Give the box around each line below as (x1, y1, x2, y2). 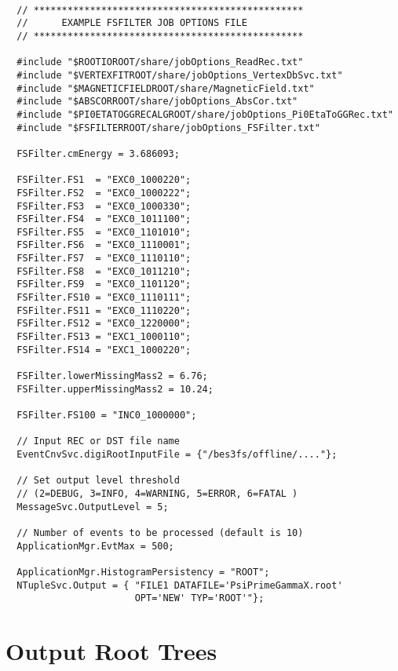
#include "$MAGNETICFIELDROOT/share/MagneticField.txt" (16, 82, 315, 94)
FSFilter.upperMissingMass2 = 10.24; (16, 383, 214, 395)
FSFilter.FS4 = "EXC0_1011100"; (16, 213, 192, 225)
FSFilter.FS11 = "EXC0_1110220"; (16, 305, 192, 316)
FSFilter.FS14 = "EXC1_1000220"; (16, 344, 192, 356)
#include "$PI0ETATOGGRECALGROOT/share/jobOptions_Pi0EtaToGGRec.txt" (16, 108, 393, 120)
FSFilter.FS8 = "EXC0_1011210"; (16, 265, 192, 277)
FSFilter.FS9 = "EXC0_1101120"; (16, 279, 192, 290)
